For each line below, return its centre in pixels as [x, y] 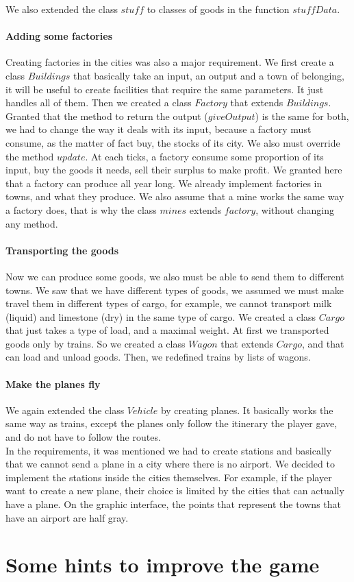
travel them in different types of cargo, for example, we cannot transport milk [169, 303]
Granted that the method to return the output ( [107, 116]
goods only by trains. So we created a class [96, 343]
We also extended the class [62, 9]
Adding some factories [59, 36]
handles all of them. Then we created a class [99, 102]
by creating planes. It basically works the [247, 410]
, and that [323, 343]
